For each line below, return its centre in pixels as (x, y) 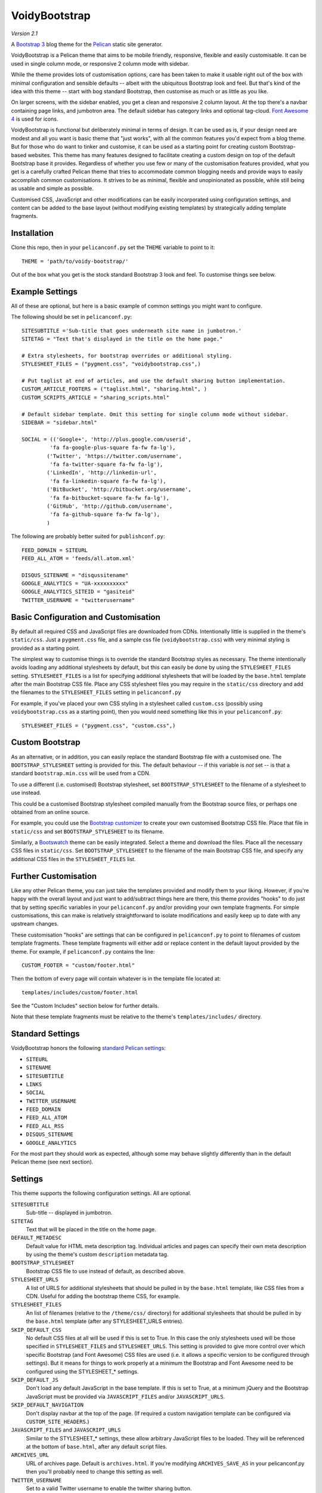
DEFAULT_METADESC (36, 1238)
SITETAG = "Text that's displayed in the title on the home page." (122, 339)
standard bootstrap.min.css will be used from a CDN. (81, 773)
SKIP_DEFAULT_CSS (36, 1330)
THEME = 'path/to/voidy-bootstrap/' (75, 261)
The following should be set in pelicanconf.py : (72, 317)
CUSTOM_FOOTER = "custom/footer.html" (78, 965)
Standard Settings (45, 1034)
